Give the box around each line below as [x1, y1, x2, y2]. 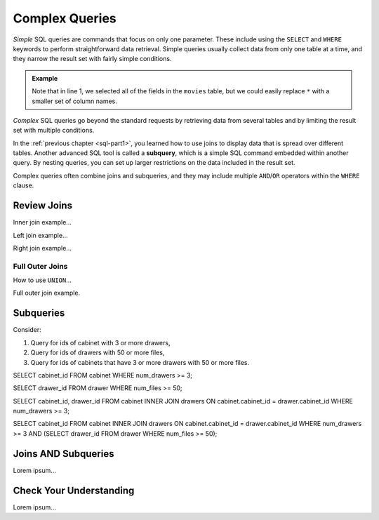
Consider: [13, 326, 41, 334]
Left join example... [13, 231, 68, 239]
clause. [13, 181, 34, 189]
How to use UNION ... [13, 276, 72, 284]
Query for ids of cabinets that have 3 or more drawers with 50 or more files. [30, 358, 249, 366]
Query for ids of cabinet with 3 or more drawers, [30, 338, 171, 347]
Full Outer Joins [13, 261, 68, 271]
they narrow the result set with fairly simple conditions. [13, 55, 172, 63]
